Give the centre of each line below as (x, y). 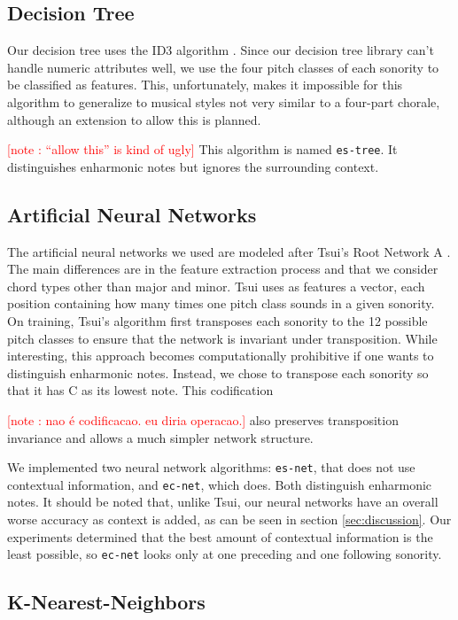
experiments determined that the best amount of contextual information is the (220, 536)
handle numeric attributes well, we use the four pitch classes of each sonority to (223, 67)
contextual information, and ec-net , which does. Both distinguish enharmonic (220, 484)
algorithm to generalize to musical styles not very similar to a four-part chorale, (224, 101)
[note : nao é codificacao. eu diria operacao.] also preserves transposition (203, 419)
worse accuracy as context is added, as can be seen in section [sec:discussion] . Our (229, 519)
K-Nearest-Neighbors (106, 602)
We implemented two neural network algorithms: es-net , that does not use (211, 467)
